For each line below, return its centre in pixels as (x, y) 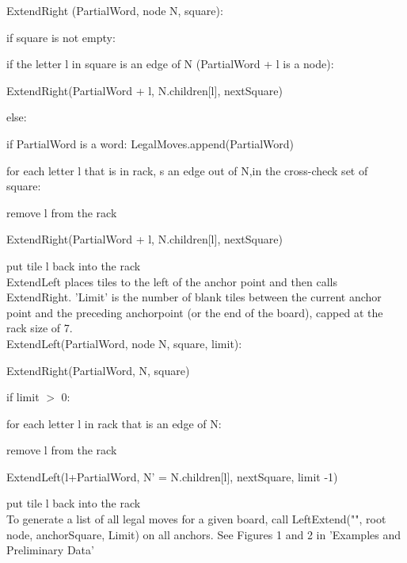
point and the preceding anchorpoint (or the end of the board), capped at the (195, 312)
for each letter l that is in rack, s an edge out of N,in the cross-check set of (187, 170)
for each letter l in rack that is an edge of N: (114, 423)
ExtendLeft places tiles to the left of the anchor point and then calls (172, 281)
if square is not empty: (61, 37)
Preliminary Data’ (50, 550)
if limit (23, 397)
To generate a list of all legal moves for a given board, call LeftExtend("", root (196, 519)
